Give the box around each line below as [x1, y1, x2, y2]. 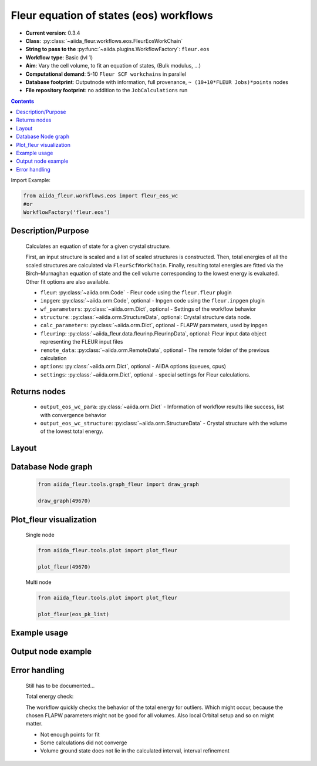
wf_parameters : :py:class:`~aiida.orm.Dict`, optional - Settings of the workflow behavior [40, 305, 257, 313]
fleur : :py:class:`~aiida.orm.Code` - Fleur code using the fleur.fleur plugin [40, 288, 232, 296]
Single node [25, 532, 55, 539]
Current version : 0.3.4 [25, 29, 80, 36]
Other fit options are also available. [25, 278, 110, 285]
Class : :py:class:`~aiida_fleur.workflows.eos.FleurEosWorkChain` [25, 37, 183, 44]
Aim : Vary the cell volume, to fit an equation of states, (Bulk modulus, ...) [25, 62, 201, 69]
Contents [11, 98, 35, 105]
